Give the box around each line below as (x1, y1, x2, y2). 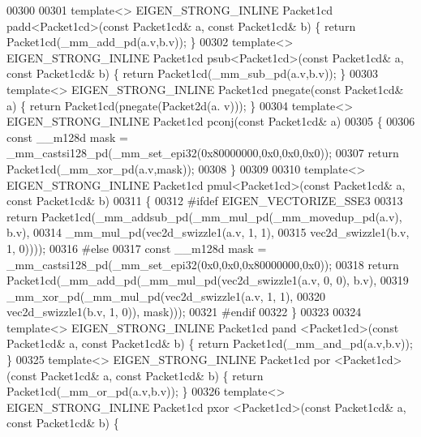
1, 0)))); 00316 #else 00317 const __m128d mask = (6, 239, 267, 256)
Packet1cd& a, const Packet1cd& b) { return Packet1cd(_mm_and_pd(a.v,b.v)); (6, 335, 413, 352)
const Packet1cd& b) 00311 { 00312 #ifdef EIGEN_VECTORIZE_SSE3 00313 (6, 192, 403, 209)
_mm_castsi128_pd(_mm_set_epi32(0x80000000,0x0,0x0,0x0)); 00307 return (6, 144, 399, 161)
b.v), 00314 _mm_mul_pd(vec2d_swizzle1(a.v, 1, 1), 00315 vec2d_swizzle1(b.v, (6, 224, 410, 241)
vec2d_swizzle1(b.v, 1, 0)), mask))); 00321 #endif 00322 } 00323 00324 (6, 303, 362, 320)
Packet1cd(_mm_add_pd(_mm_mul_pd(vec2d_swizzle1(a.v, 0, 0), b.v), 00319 (6, 272, 409, 289)
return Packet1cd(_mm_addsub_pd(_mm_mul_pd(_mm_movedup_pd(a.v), (6, 208, 402, 225)
